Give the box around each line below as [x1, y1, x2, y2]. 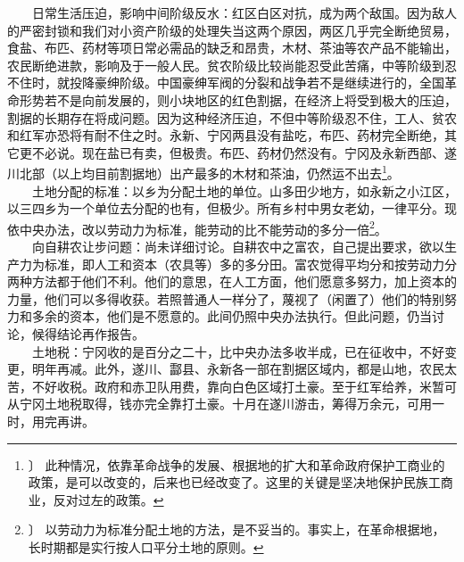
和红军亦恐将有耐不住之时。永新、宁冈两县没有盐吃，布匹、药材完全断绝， [7, 126, 444, 145]
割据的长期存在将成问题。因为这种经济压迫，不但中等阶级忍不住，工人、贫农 [7, 108, 457, 127]
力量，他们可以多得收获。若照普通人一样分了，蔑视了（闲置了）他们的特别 [7, 289, 444, 308]
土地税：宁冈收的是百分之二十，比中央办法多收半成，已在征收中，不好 [31, 342, 444, 360]
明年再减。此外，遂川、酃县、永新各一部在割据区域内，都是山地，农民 [31, 360, 444, 378]
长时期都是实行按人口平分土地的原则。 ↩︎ [28, 537, 264, 556]
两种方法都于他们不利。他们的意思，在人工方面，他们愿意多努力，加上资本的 [7, 272, 457, 291]
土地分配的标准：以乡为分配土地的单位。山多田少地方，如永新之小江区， [31, 181, 457, 200]
